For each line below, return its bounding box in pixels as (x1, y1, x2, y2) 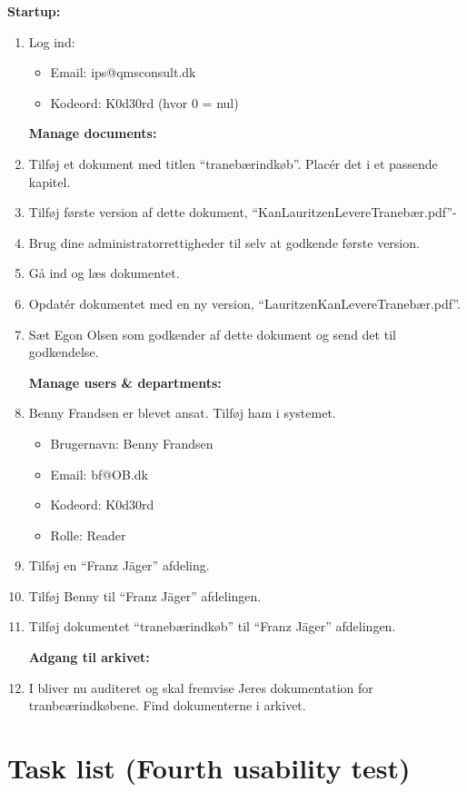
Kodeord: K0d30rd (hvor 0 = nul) (50, 93, 239, 112)
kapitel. (28, 172, 71, 191)
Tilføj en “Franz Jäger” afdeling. (28, 556, 210, 575)
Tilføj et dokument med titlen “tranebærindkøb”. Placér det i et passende (28, 153, 438, 173)
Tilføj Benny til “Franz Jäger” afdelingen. (28, 586, 262, 605)
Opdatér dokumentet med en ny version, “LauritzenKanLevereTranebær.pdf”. (28, 293, 461, 312)
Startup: (7, 2, 61, 20)
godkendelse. (28, 342, 99, 361)
